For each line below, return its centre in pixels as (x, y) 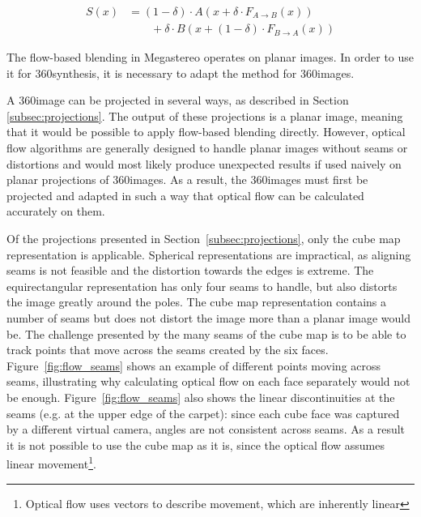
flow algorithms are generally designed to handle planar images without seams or (207, 148)
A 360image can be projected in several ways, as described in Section (178, 100)
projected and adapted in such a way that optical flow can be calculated (185, 195)
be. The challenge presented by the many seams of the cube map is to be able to (206, 333)
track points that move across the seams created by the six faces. (168, 350)
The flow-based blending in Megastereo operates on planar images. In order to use (210, 57)
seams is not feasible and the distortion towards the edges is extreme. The (190, 270)
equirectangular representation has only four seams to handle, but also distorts (202, 286)
